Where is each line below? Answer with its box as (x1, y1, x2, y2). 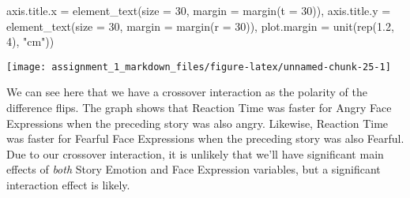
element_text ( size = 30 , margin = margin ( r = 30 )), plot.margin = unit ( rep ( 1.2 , (6, 17, 394, 34)
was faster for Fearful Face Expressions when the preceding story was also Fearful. (6, 130, 404, 147)
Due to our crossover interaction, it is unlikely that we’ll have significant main (6, 145, 384, 162)
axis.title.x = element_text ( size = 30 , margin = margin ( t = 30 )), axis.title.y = (6, 2, 391, 18)
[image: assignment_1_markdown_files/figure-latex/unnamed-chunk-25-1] (6, 61, 391, 73)
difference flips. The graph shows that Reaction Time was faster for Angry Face (6, 99, 392, 116)
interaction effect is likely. (6, 177, 130, 192)
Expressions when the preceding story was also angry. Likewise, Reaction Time (6, 114, 389, 131)
